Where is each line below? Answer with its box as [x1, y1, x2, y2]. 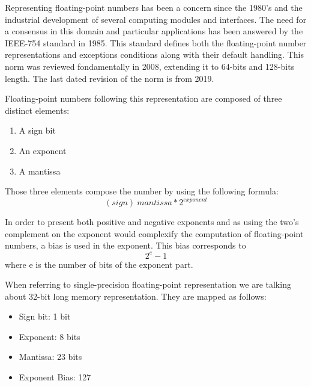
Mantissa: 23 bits [19, 350, 82, 363]
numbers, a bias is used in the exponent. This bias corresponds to [5, 239, 246, 252]
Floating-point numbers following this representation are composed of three [5, 92, 282, 105]
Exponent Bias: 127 [19, 371, 91, 383]
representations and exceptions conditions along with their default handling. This [5, 48, 304, 61]
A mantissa [19, 164, 61, 177]
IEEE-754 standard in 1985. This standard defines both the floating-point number [5, 36, 307, 49]
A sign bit [19, 124, 56, 137]
